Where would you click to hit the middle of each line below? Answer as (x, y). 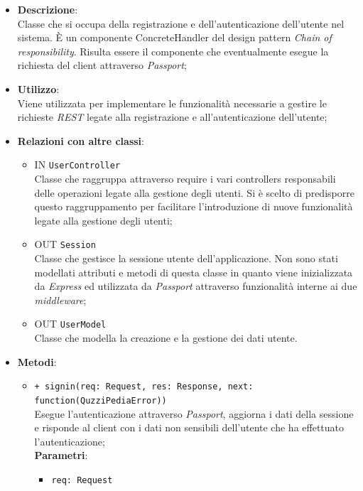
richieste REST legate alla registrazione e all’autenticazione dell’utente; (172, 117)
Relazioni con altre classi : (81, 140)
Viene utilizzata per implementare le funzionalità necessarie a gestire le (172, 103)
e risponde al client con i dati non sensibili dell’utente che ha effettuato (189, 427)
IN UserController (77, 164)
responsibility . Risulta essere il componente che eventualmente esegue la (173, 51)
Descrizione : (48, 9)
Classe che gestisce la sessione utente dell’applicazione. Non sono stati (186, 258)
